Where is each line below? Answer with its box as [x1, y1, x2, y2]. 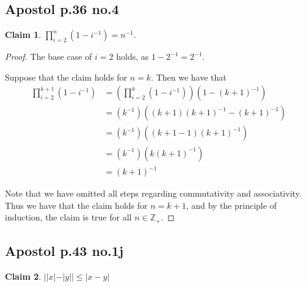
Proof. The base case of [5, 50, 92, 63]
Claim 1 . [5, 28, 42, 41]
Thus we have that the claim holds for [5, 198, 148, 211]
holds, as [116, 50, 149, 63]
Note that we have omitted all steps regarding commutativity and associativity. [5, 187, 302, 200]
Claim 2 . [5, 269, 42, 282]
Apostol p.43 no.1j [5, 241, 124, 260]
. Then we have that [151, 70, 227, 83]
